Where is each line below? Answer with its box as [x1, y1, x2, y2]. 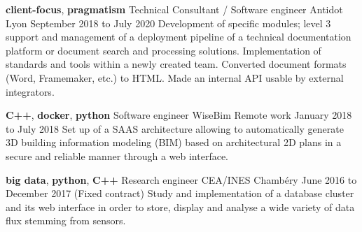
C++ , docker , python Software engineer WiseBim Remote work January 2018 [6, 108, 352, 122]
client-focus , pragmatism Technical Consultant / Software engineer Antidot [6, 2, 343, 16]
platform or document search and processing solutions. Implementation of [6, 43, 321, 57]
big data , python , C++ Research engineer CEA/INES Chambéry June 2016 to [6, 172, 357, 187]
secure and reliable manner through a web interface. [6, 148, 228, 163]
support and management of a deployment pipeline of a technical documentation [6, 29, 351, 44]
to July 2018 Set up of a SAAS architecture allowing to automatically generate [6, 121, 344, 136]
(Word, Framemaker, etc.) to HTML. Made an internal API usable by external [6, 70, 344, 85]
